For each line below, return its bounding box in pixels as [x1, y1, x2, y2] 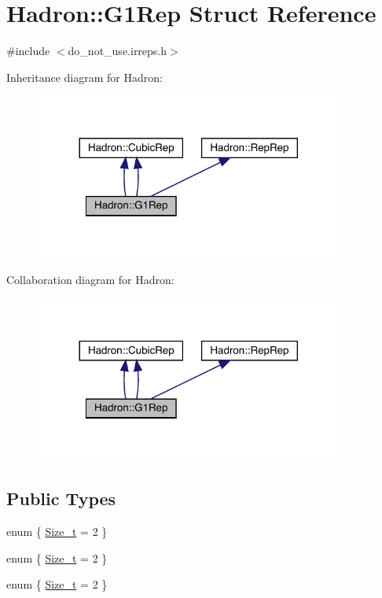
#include [6, 42, 50, 59]
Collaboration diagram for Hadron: [6, 271, 174, 288]
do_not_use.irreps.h [68, 42, 167, 59]
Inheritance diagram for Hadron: [6, 68, 163, 85]
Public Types [6, 486, 116, 511]
